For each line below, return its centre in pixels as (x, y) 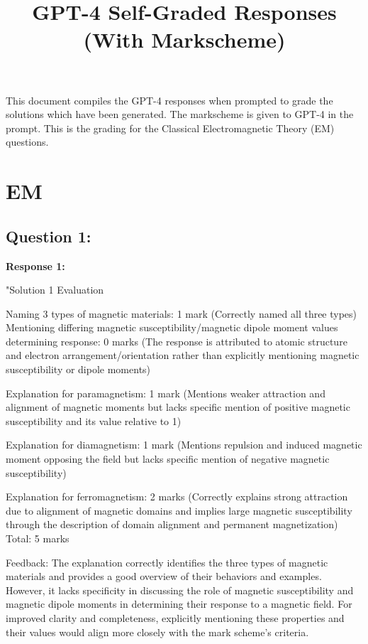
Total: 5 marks (38, 538)
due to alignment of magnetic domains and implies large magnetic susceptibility (179, 510)
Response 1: (35, 265)
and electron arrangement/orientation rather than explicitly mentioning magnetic (183, 355)
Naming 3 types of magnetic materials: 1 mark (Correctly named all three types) (182, 313)
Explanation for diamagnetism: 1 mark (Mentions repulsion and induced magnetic (184, 445)
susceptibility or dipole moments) (78, 369)
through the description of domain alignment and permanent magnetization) (172, 524)
